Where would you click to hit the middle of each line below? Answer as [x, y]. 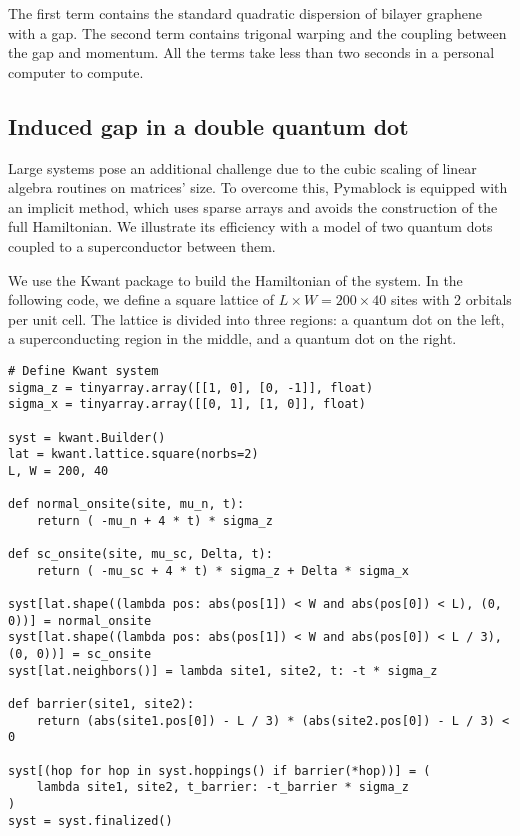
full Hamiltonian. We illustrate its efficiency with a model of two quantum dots [250, 226]
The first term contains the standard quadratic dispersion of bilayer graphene [245, 13]
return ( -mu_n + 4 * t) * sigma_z [154, 520]
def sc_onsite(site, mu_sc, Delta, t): [140, 554]
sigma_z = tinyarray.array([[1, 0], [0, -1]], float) [191, 387]
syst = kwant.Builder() [87, 437]
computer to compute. [76, 71]
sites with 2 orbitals [451, 299]
